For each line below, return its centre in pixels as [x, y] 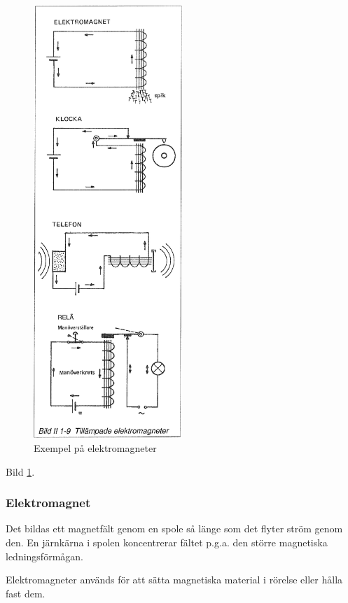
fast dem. [26, 593]
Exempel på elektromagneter [95, 448]
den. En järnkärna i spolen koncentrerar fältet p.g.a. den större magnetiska [167, 542]
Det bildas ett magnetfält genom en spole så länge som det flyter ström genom [174, 528]
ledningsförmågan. [44, 556]
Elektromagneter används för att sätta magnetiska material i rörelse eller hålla [174, 580]
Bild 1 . [20, 471]
